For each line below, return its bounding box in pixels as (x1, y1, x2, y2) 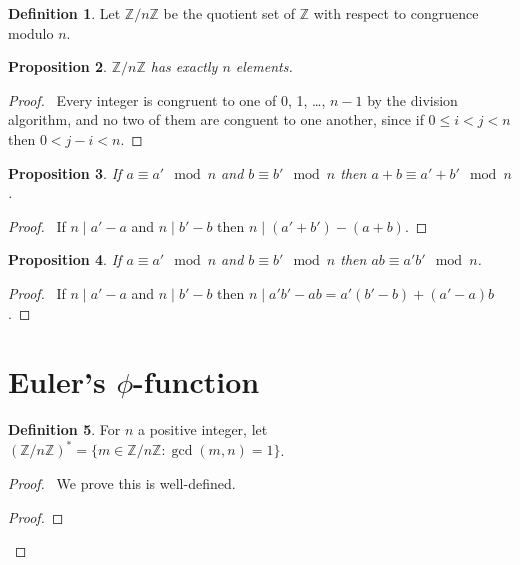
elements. (235, 56, 293, 77)
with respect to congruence (313, 3, 479, 23)
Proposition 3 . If (8, 162, 122, 183)
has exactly (150, 56, 218, 77)
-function (133, 361, 260, 402)
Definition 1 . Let (8, 3, 121, 23)
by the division (367, 89, 458, 110)
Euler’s (8, 361, 106, 402)
